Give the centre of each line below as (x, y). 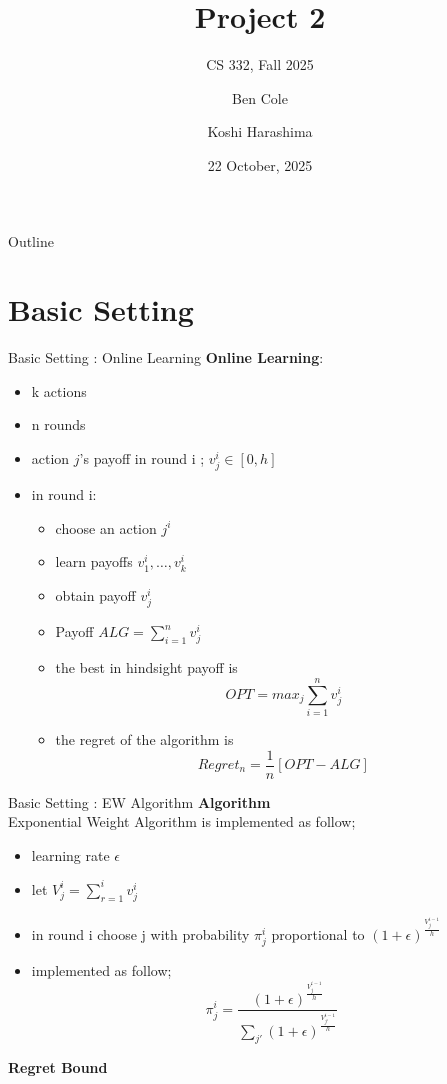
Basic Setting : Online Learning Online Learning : (166, 357)
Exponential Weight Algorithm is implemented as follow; (182, 821)
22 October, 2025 (260, 164)
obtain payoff (95, 594)
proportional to (318, 933)
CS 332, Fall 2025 (260, 64)
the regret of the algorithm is (144, 738)
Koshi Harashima (260, 131)
